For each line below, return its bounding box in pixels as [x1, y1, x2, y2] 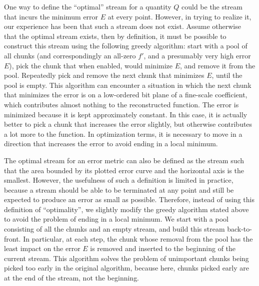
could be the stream [181, 1, 242, 11]
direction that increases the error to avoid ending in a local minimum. [4, 138, 218, 149]
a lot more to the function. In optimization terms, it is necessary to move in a [4, 128, 242, 139]
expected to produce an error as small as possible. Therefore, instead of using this [4, 194, 254, 205]
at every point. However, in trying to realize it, [107, 11, 251, 21]
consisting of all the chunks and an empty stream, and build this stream [4, 224, 225, 234]
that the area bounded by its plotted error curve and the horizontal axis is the [4, 165, 244, 175]
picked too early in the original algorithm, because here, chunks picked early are [4, 263, 249, 273]
